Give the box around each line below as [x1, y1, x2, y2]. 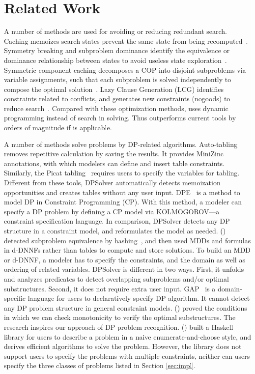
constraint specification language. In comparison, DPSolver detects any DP [4, 216, 230, 226]
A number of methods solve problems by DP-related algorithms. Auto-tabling [4, 139, 237, 149]
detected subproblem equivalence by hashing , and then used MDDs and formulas [4, 235, 251, 245]
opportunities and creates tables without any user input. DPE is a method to [4, 187, 240, 197]
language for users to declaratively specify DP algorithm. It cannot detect [28, 293, 250, 303]
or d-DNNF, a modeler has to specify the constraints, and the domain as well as [4, 254, 245, 264]
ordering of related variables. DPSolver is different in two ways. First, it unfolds [4, 264, 244, 274]
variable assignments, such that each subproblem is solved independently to [4, 74, 231, 85]
